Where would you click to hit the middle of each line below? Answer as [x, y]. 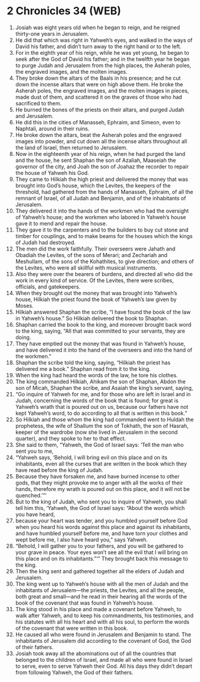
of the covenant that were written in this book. [72, 628]
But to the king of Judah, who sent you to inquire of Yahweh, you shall [101, 502]
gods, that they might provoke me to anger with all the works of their [99, 483]
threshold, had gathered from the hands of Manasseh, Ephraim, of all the [104, 192]
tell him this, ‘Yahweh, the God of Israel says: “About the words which [100, 508]
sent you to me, [34, 451]
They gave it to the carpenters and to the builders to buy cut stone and [102, 230]
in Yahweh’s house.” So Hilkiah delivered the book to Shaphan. [92, 318]
